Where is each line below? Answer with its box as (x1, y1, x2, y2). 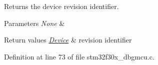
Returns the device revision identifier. (4, 1, 119, 11)
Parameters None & (4, 17, 65, 28)
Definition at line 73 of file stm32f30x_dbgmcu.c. (4, 51, 154, 61)
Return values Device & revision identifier (4, 34, 132, 45)
